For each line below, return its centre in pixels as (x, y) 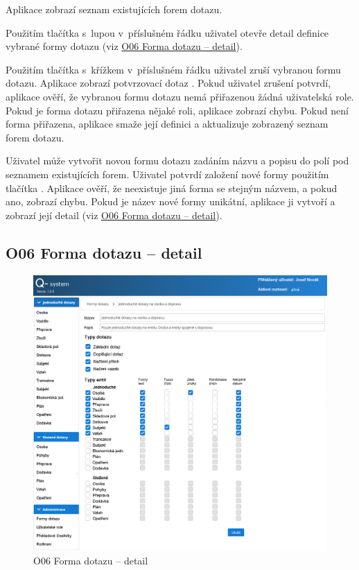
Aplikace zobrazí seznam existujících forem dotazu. (114, 9)
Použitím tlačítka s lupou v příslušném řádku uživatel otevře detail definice (167, 32)
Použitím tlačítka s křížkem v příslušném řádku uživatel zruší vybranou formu (173, 69)
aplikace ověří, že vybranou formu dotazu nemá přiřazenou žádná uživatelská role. (180, 96)
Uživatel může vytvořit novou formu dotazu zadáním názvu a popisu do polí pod (177, 161)
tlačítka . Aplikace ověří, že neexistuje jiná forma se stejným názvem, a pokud (172, 188)
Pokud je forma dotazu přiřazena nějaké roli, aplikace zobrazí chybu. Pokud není (177, 110)
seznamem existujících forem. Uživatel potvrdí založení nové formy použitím (167, 174)
